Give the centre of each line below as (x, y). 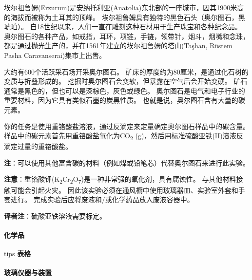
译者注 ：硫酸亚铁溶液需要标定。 (55, 215)
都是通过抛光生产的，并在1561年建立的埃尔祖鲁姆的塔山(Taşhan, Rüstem (118, 46)
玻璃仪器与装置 (28, 272)
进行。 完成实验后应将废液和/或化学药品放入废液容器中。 (102, 199)
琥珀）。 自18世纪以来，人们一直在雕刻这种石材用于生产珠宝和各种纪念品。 (123, 27)
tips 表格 (18, 253)
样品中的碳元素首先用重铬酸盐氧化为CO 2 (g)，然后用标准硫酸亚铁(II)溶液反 (124, 136)
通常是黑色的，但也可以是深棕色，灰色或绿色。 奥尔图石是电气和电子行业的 (125, 90)
